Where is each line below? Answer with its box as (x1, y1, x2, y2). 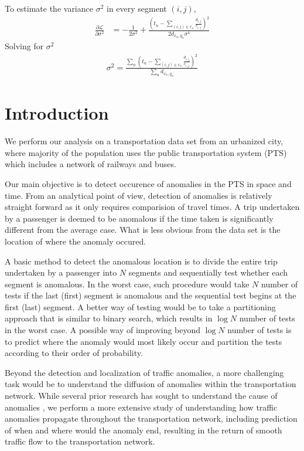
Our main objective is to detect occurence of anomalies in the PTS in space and (5, 177, 292, 189)
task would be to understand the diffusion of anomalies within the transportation (5, 378, 296, 390)
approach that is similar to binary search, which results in (5, 312, 213, 324)
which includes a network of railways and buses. (5, 158, 176, 170)
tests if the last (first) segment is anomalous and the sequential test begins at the (5, 289, 296, 301)
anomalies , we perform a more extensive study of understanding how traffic (5, 401, 278, 413)
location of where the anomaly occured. (5, 235, 146, 247)
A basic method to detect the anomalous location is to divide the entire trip (5, 255, 278, 267)
